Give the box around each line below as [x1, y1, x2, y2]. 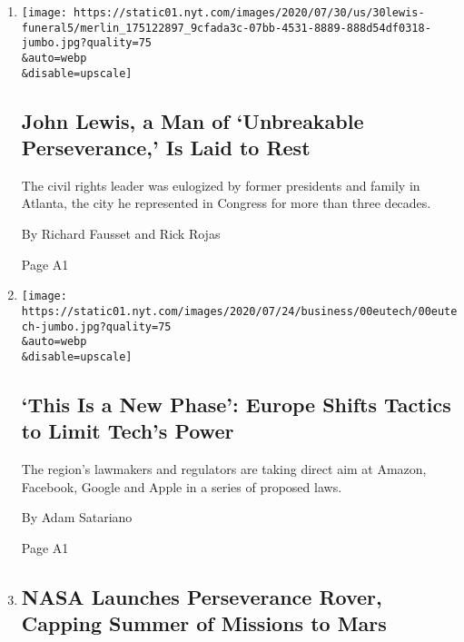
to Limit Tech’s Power [21, 417, 234, 445]
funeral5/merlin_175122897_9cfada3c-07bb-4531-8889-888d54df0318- [21, 21, 431, 35]
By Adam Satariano [21, 508, 133, 527]
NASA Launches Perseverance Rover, [21, 582, 382, 610]
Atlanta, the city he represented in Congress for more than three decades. [21, 193, 431, 212]
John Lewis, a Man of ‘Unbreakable [21, 106, 364, 134]
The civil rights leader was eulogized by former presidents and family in [21, 175, 420, 194]
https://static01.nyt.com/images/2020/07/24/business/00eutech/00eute [21, 304, 458, 318]
